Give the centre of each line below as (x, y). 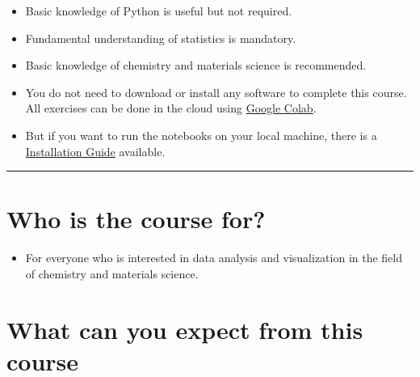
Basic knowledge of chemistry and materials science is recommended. (196, 65)
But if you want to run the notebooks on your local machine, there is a (201, 135)
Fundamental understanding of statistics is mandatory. (161, 38)
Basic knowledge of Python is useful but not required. (159, 11)
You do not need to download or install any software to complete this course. (216, 92)
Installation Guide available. (95, 151)
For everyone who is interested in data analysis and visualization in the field (214, 258)
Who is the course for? (136, 219)
